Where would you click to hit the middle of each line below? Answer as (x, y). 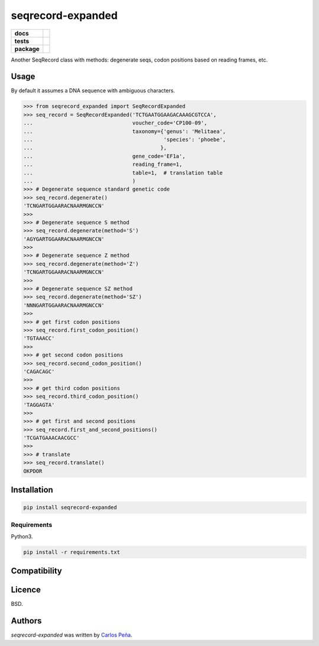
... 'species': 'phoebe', (125, 139)
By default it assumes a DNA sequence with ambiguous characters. (93, 91)
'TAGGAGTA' (39, 405)
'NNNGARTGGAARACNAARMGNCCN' (64, 305)
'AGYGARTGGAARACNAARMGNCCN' (64, 239)
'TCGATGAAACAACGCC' (51, 438)
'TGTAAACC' (39, 338)
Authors (26, 621)
